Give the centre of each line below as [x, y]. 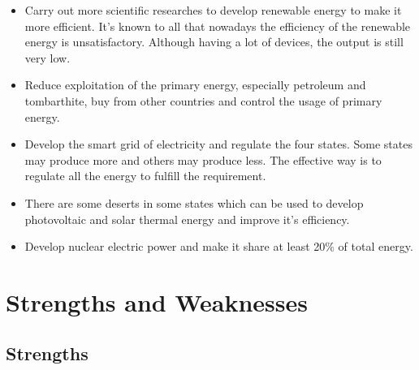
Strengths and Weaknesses [157, 301]
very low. [48, 57]
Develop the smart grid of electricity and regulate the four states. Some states [218, 144]
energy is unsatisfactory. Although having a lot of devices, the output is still [214, 42]
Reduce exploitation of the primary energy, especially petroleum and [195, 85]
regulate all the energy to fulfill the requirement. [145, 176]
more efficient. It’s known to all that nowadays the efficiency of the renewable [218, 26]
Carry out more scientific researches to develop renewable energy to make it [213, 10]
